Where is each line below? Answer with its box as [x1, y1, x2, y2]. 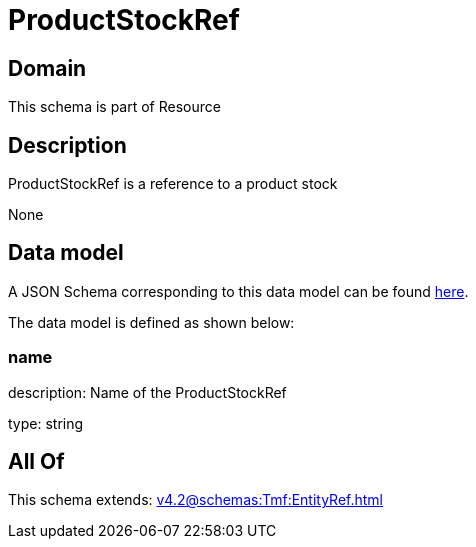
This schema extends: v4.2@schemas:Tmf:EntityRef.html [8, 491, 384, 509]
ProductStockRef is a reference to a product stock [8, 175, 338, 193]
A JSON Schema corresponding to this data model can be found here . [8, 282, 469, 300]
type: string [8, 414, 84, 432]
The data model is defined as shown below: [8, 313, 295, 331]
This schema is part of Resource [8, 98, 221, 116]
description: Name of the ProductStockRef [8, 383, 287, 401]
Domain [8, 55, 87, 81]
